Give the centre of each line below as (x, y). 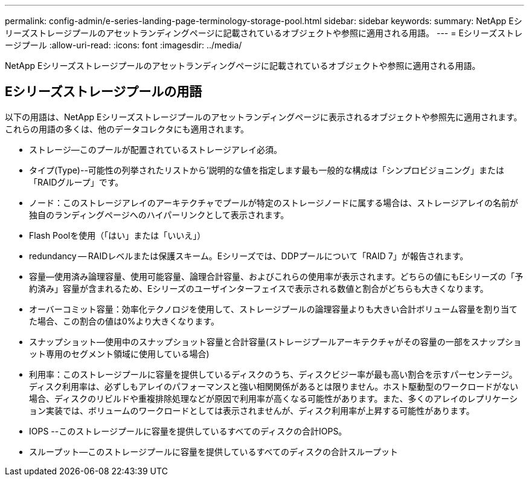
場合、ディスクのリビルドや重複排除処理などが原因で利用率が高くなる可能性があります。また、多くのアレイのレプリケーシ (274, 398)
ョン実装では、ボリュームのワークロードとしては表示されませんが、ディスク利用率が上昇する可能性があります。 (252, 410)
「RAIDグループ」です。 (76, 182)
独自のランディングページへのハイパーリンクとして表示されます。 (159, 215)
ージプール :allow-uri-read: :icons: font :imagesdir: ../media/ (123, 45)
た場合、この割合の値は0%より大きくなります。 (124, 321)
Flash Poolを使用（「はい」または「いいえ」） (117, 235)
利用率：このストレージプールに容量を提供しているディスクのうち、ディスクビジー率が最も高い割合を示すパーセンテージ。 (273, 374)
